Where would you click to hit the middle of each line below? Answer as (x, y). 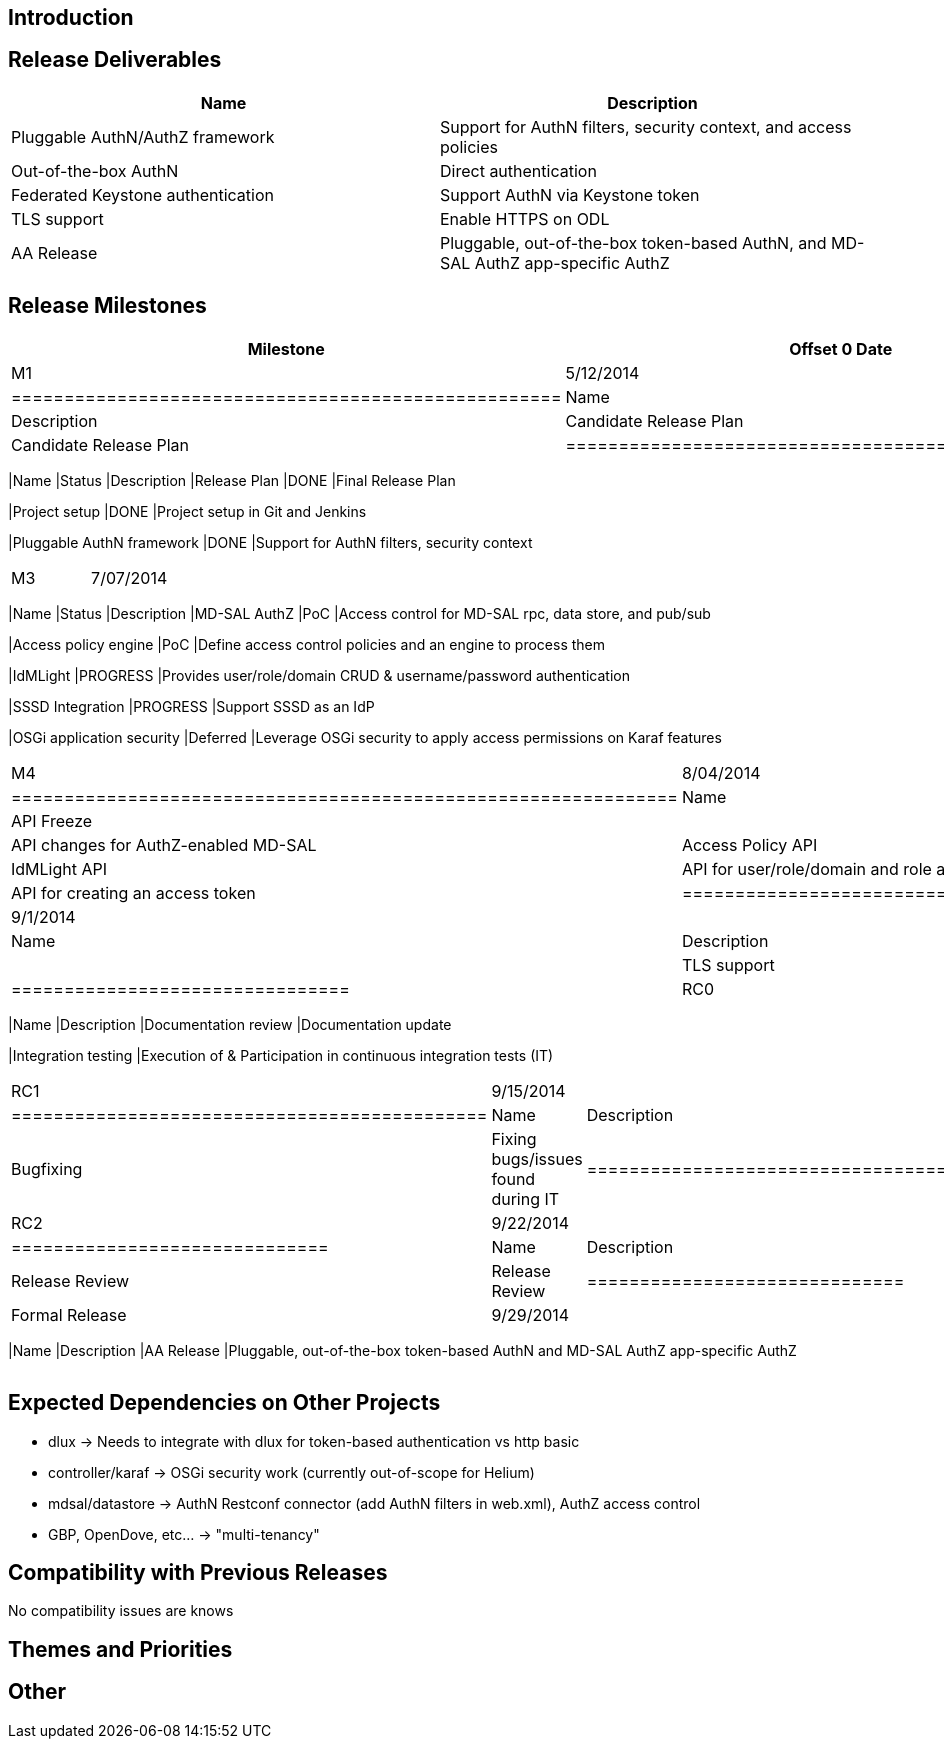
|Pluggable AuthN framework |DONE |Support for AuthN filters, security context (270, 542)
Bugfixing (47, 1168)
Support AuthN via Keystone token (570, 194)
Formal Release (69, 1314)
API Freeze (52, 820)
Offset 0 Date (841, 348)
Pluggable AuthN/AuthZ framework (143, 136)
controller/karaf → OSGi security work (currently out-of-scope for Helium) (291, 1472)
